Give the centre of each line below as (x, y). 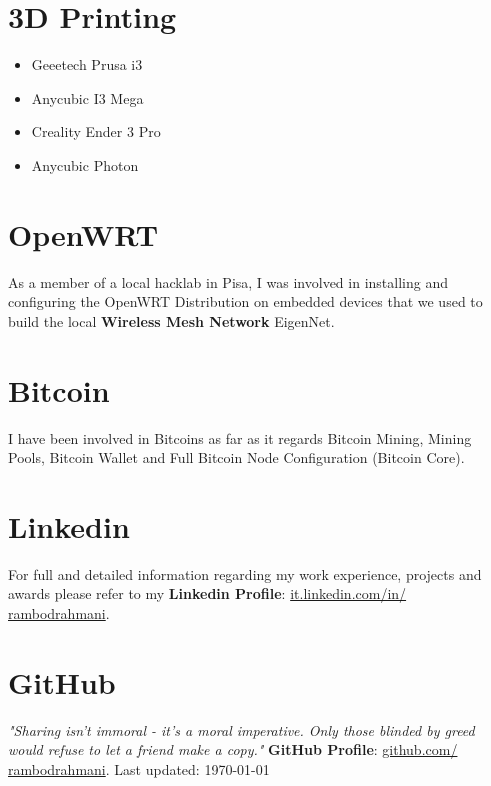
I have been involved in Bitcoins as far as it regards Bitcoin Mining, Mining (240, 437)
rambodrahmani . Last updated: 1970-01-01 (139, 768)
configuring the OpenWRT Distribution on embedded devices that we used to (245, 301)
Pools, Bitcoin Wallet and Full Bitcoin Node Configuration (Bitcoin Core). (236, 457)
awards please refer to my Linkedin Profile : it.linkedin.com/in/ (207, 593)
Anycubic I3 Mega (87, 97)
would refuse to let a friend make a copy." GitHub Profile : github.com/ (233, 749)
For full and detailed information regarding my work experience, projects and (245, 573)
